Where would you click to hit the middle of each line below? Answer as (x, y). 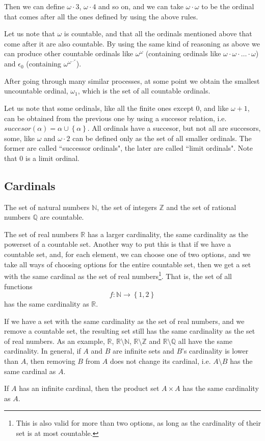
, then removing (51, 361)
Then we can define (34, 6)
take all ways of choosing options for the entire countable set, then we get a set (128, 264)
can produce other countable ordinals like (69, 53)
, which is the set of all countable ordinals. (144, 91)
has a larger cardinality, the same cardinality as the (168, 234)
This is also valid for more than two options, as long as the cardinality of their (138, 423)
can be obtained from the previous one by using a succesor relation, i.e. (115, 118)
